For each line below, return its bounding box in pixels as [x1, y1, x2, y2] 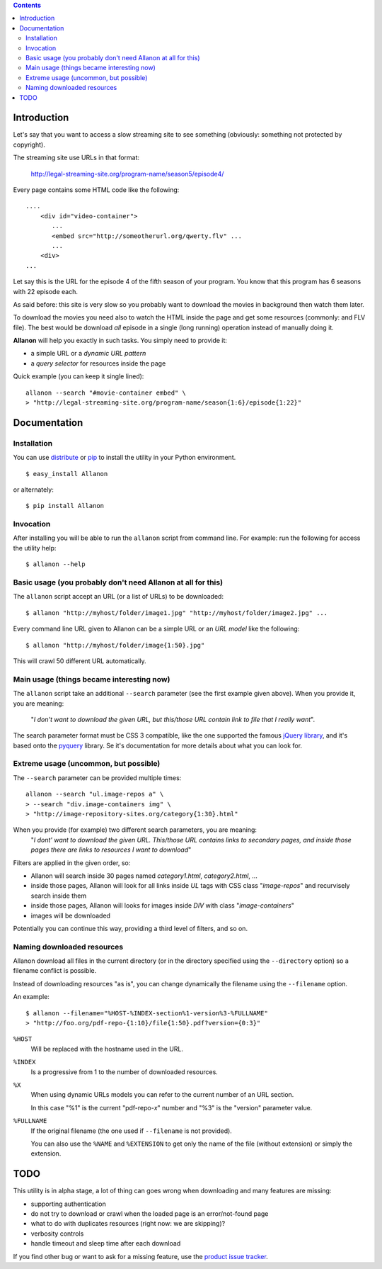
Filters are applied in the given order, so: [13, 858, 131, 867]
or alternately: [13, 485, 54, 494]
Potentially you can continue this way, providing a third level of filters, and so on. [13, 924, 248, 932]
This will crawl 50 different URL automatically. [13, 656, 146, 665]
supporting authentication [30, 1200, 106, 1208]
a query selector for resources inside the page [30, 359, 166, 368]
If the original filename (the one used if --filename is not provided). [30, 1127, 233, 1135]
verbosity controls [30, 1229, 84, 1238]
